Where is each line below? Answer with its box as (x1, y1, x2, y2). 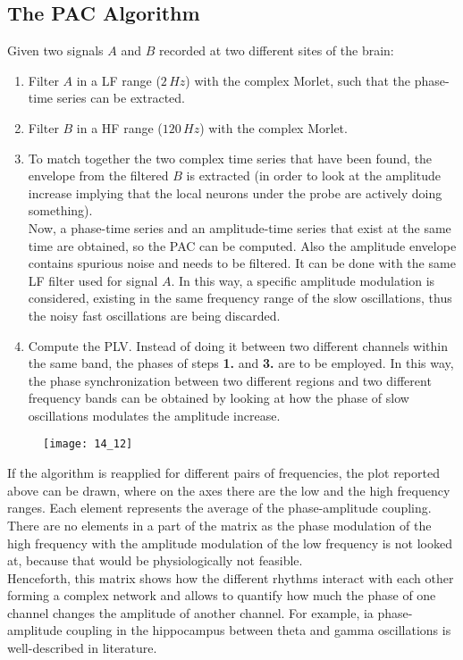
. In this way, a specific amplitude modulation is (171, 271, 435, 289)
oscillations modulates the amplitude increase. (28, 405, 281, 424)
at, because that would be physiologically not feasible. (7, 551, 303, 570)
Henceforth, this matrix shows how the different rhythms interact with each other (7, 568, 454, 587)
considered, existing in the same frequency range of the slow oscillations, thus (28, 288, 452, 307)
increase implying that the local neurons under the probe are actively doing (28, 183, 442, 202)
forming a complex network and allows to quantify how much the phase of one (7, 586, 436, 605)
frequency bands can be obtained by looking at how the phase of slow (28, 388, 409, 407)
